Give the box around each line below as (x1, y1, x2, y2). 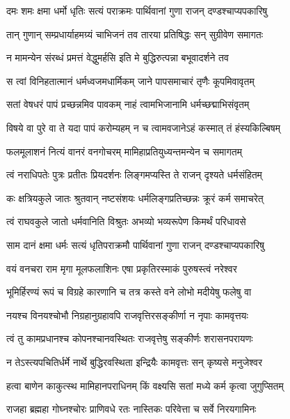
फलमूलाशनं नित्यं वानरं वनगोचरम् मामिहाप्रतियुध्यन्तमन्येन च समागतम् (6, 144, 242, 158)
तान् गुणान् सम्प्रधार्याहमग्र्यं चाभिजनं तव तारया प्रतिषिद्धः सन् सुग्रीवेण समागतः (6, 26, 264, 41)
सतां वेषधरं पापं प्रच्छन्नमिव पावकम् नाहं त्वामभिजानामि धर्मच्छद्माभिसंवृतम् (6, 97, 250, 112)
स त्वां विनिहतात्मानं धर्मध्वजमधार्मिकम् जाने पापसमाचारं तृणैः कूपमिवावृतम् (6, 73, 255, 88)
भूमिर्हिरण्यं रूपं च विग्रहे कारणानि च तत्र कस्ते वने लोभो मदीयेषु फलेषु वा (6, 284, 252, 299)
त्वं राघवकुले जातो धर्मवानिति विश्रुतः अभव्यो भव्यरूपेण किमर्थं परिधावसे (6, 214, 246, 229)
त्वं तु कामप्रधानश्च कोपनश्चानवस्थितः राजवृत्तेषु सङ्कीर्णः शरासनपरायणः (6, 331, 253, 346)
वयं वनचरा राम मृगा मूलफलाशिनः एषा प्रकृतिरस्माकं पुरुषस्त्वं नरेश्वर (6, 261, 237, 275)
